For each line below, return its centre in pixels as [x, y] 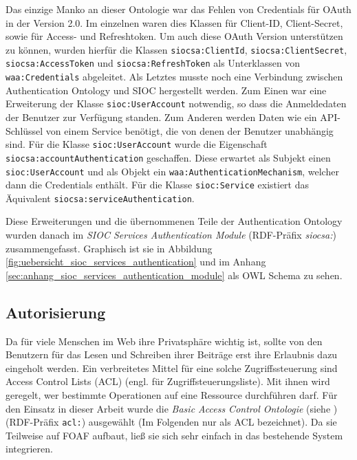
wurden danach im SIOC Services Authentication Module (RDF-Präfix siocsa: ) [171, 235]
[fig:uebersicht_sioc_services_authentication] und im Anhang [136, 262]
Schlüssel [24, 130]
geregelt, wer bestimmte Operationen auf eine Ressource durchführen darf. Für [172, 395]
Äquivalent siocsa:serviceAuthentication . [100, 198]
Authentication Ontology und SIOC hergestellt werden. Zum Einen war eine [166, 90]
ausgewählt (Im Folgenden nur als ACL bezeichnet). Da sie [213, 422]
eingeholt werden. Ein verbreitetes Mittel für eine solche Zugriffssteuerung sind [172, 368]
